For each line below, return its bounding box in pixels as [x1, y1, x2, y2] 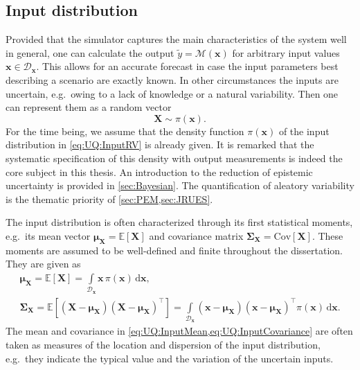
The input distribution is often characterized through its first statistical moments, [6, 215, 353, 229]
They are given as [6, 256, 81, 271]
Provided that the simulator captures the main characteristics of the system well [6, 32, 347, 46]
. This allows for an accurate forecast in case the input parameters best [36, 59, 339, 73]
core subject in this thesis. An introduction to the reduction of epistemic [6, 164, 313, 179]
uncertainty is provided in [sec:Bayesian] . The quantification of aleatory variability [6, 178, 354, 193]
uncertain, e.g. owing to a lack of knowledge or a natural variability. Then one [6, 86, 339, 100]
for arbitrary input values [232, 45, 340, 60]
